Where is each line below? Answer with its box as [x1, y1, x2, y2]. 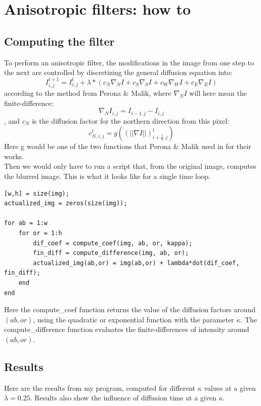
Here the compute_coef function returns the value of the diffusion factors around [4, 304, 256, 315]
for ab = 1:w [4, 219, 48, 227]
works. [4, 151, 24, 161]
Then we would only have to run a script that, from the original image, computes [4, 161, 256, 171]
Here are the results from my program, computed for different [4, 382, 196, 393]
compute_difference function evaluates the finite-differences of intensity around [4, 324, 249, 335]
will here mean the [189, 88, 247, 98]
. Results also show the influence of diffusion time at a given [30, 392, 216, 403]
